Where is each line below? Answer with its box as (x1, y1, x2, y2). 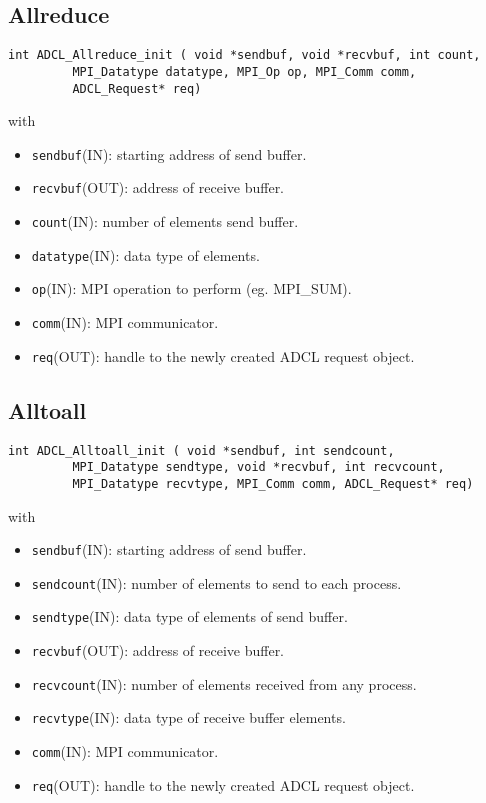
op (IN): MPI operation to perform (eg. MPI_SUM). (31, 278, 352, 299)
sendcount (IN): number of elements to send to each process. (31, 572, 402, 593)
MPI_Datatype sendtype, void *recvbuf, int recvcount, (72, 460, 445, 475)
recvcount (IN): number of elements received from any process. (31, 673, 417, 694)
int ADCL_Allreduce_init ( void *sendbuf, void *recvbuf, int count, (8, 48, 481, 63)
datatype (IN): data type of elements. (31, 244, 260, 265)
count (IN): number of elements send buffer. (31, 211, 299, 232)
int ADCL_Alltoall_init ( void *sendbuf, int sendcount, (8, 443, 395, 458)
